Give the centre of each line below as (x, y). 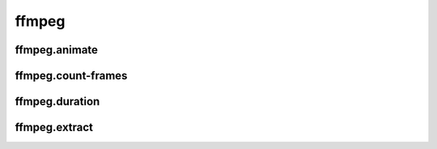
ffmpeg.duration (57, 102)
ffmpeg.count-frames (71, 76)
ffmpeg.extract (54, 128)
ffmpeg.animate (57, 50)
